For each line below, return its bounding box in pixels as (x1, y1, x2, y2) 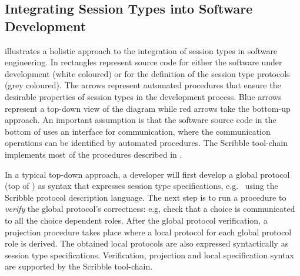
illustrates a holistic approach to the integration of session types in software (5, 44, 278, 56)
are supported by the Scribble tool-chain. (5, 260, 153, 272)
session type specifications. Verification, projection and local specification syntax (5, 248, 294, 261)
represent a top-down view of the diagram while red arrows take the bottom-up (5, 102, 291, 114)
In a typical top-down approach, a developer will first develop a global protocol (5, 168, 290, 180)
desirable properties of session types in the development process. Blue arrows (5, 90, 282, 102)
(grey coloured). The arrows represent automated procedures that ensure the (5, 79, 281, 91)
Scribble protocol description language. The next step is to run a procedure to (5, 191, 286, 203)
